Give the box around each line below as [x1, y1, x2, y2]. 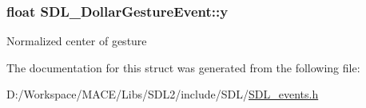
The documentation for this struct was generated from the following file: [6, 59, 360, 75]
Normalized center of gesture [6, 33, 147, 49]
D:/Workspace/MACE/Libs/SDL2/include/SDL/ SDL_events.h [6, 86, 319, 102]
